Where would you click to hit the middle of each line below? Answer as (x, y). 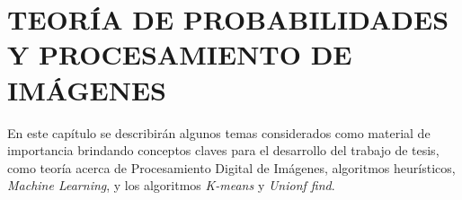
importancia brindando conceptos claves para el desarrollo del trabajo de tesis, (223, 150)
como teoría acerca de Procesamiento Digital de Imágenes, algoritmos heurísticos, (231, 167)
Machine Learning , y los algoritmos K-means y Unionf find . (171, 185)
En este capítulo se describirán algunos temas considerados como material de (219, 132)
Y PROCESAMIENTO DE (180, 54)
